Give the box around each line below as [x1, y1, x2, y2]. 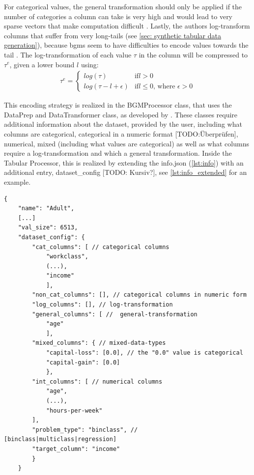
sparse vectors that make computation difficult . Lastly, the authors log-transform [4, 21, 250, 31]
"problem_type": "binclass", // [32, 426, 138, 433]
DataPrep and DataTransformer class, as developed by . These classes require [4, 109, 238, 119]
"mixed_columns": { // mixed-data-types [32, 339, 166, 347]
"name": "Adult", [18, 205, 75, 212]
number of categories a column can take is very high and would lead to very [4, 11, 233, 21]
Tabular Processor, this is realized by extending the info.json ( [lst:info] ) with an [4, 157, 244, 168]
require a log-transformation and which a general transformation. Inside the [4, 148, 232, 158]
